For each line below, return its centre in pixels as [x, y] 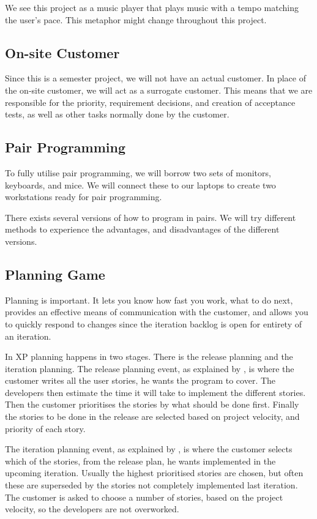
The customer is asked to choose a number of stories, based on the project [144, 497]
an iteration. [28, 336]
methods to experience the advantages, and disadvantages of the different [142, 229]
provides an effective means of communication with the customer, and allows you [157, 312]
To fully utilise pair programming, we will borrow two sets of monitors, [138, 172]
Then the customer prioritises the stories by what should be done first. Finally [152, 404]
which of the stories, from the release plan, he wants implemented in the [140, 461]
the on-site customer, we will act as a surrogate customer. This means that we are [159, 90]
